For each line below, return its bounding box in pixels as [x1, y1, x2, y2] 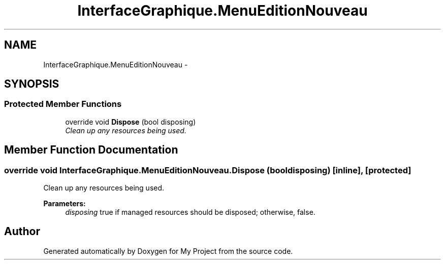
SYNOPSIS [4, 78, 59, 91]
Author [4, 225, 40, 238]
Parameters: [43, 199, 86, 208]
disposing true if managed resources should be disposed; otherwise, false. [65, 208, 315, 217]
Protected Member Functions [4, 99, 122, 109]
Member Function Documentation [4, 143, 178, 157]
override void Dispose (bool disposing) [65, 117, 196, 126]
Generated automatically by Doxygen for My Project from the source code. [43, 246, 293, 255]
